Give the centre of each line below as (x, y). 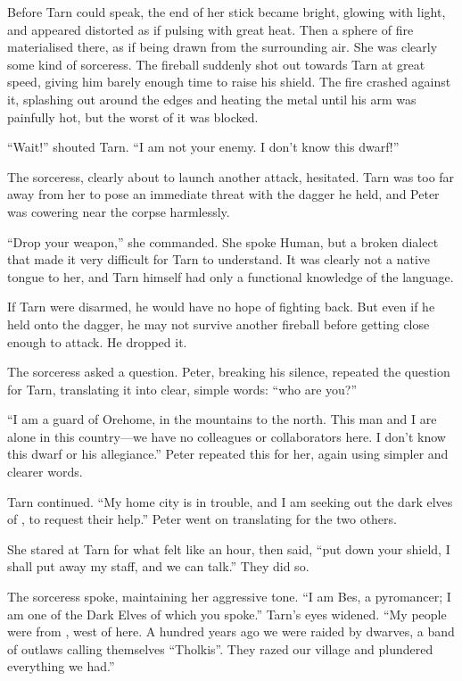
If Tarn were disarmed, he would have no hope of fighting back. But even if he (221, 307)
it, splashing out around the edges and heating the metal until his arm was (212, 99)
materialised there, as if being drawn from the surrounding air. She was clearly (223, 47)
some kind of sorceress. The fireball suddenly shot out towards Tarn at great (216, 64)
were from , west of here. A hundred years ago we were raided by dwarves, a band (231, 631)
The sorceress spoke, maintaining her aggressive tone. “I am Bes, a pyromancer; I (229, 597)
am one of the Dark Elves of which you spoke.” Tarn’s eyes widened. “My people (227, 614)
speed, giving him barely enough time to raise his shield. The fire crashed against (229, 82)
